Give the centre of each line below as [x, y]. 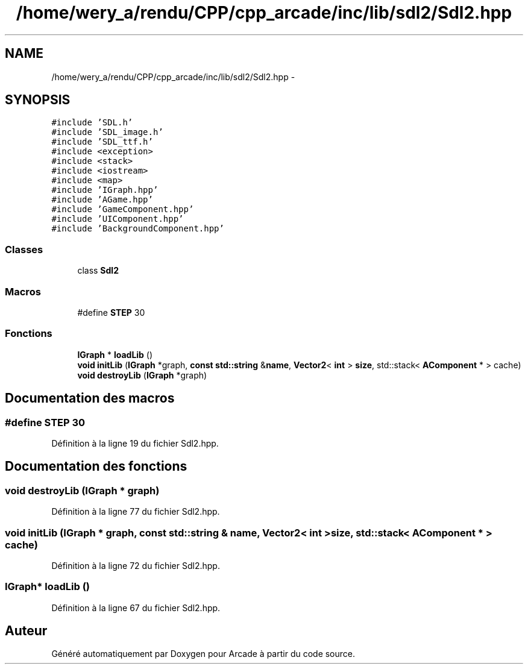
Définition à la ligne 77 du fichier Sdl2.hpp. [136, 512]
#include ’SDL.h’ [92, 123]
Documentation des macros [90, 398]
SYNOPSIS [38, 100]
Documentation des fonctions [96, 466]
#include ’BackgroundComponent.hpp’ [138, 229]
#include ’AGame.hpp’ [102, 200]
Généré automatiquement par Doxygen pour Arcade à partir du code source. [203, 654]
